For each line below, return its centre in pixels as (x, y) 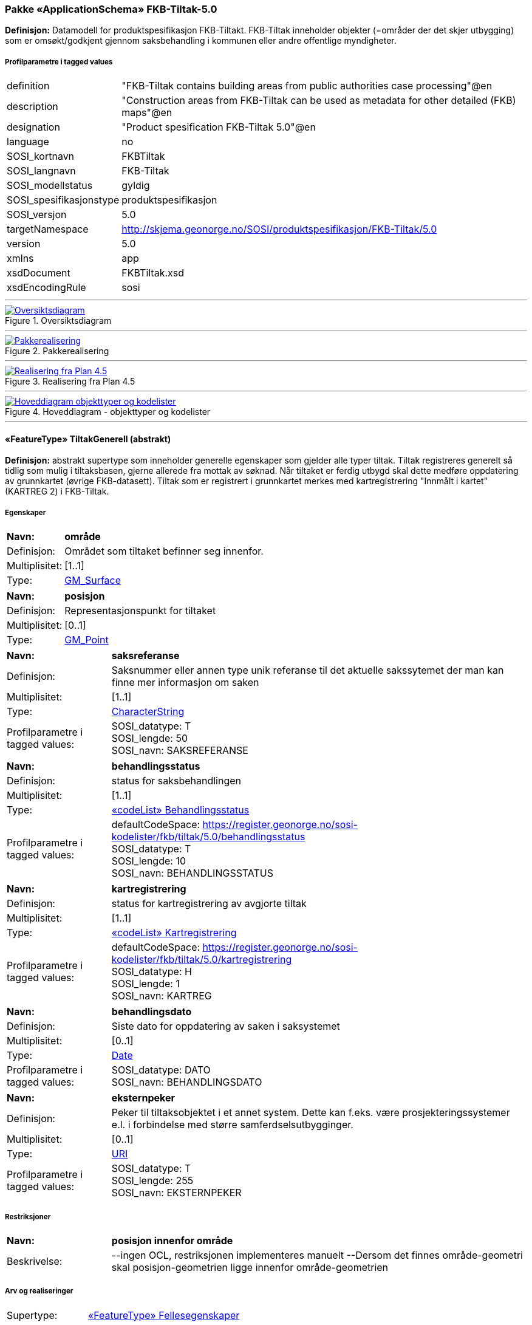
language (28, 142)
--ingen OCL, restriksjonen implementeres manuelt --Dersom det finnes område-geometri (317, 1255)
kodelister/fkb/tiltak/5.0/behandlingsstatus (208, 837)
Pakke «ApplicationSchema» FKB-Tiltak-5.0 (111, 9)
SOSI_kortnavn (41, 156)
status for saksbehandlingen (176, 781)
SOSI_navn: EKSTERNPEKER (176, 1193)
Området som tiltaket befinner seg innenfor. (164, 551)
